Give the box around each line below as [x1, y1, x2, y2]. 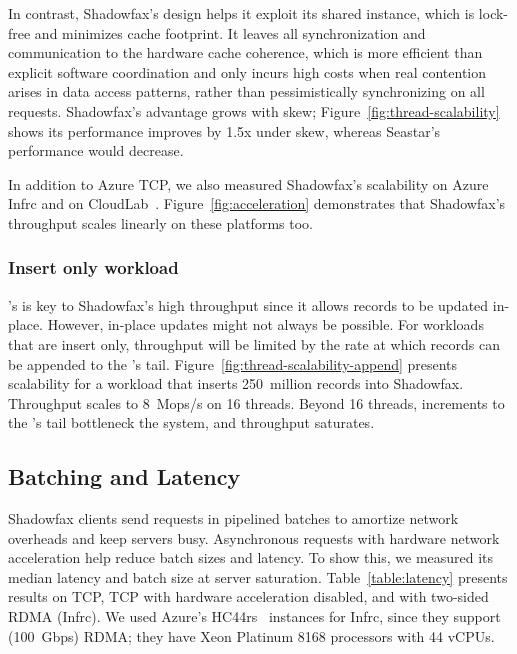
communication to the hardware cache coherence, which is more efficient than [8, 42, 483, 63]
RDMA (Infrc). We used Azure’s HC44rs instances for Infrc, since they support [8, 606, 501, 627]
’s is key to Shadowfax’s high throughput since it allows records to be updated [8, 294, 489, 315]
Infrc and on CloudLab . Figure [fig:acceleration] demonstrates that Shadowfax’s [8, 193, 506, 214]
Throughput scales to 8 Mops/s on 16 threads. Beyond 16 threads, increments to [8, 392, 505, 413]
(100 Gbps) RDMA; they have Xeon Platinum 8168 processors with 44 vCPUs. [8, 625, 495, 646]
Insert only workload [8, 255, 179, 280]
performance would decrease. [8, 140, 184, 161]
